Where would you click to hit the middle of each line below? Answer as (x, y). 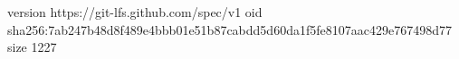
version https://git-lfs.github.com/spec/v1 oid (135, 12)
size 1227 (32, 47)
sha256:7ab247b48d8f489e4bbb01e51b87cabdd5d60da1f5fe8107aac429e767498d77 (229, 29)
